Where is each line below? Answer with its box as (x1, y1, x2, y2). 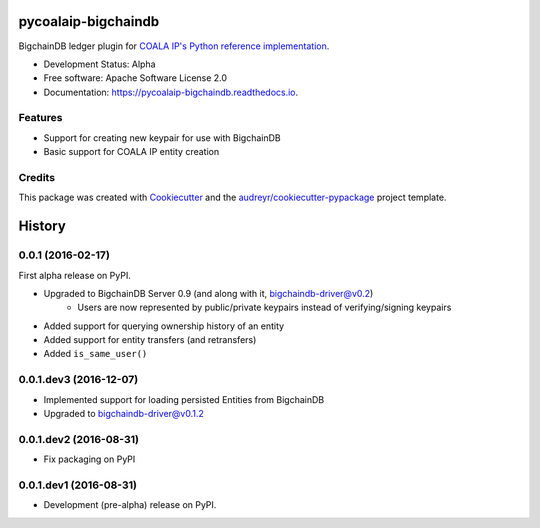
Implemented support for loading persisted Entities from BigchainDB (43, 393, 325, 405)
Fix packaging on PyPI (43, 453, 136, 465)
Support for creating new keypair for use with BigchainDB (43, 131, 281, 144)
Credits (18, 170, 55, 184)
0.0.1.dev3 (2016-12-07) (18, 373, 139, 387)
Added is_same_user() (43, 348, 148, 360)
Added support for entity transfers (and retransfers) (43, 334, 257, 346)
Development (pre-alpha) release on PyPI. (43, 499, 217, 511)
